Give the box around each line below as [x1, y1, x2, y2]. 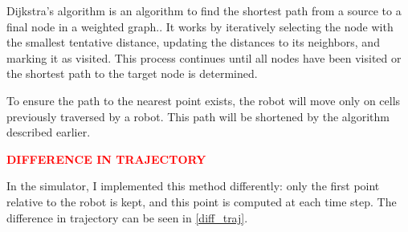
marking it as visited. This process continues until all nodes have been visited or [6, 49, 402, 66]
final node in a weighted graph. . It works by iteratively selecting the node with [6, 18, 394, 35]
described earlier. [6, 124, 91, 140]
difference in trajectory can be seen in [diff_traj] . [6, 209, 248, 226]
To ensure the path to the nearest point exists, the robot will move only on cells [6, 92, 401, 108]
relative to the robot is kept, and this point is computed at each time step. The [6, 193, 397, 210]
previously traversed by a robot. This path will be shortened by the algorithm [6, 108, 390, 124]
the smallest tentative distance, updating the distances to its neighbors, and [6, 34, 380, 51]
